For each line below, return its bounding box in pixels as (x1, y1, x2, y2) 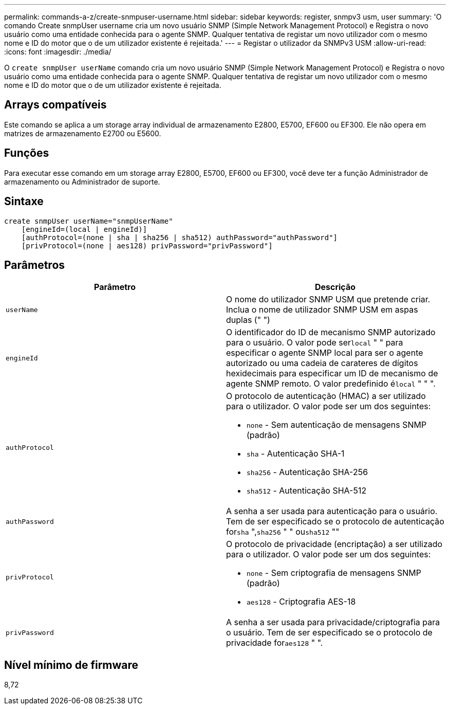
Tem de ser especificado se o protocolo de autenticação (226, 516, 444, 527)
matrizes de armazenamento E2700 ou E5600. (4, 129, 161, 138)
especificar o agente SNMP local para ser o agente (226, 348, 423, 358)
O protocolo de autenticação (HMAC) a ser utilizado (226, 391, 426, 402)
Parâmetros (4, 258, 65, 271)
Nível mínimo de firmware (4, 658, 139, 671)
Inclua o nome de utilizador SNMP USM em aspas (226, 304, 418, 315)
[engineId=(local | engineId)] (21, 225, 147, 233)
